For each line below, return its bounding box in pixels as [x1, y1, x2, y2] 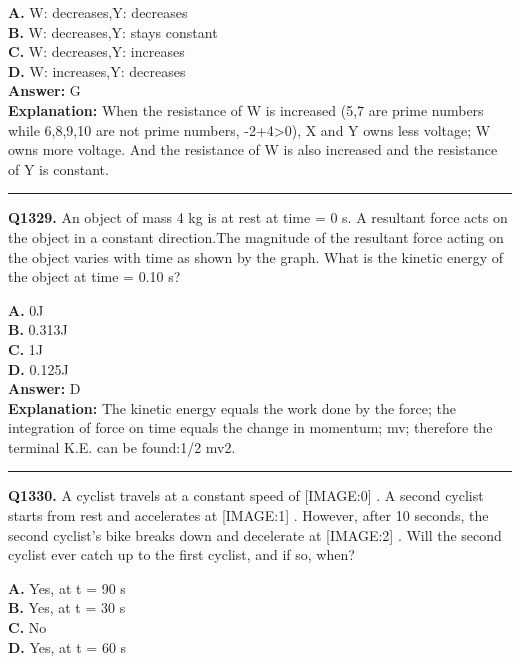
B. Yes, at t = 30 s [8, 597, 126, 618]
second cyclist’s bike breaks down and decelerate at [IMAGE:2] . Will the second [8, 524, 502, 545]
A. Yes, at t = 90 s [8, 577, 126, 598]
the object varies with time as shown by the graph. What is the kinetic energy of [8, 246, 504, 267]
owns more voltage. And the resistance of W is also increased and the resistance [8, 139, 498, 160]
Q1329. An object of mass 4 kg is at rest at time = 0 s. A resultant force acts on [8, 207, 508, 228]
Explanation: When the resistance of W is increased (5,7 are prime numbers [8, 99, 484, 120]
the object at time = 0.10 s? [8, 266, 181, 287]
